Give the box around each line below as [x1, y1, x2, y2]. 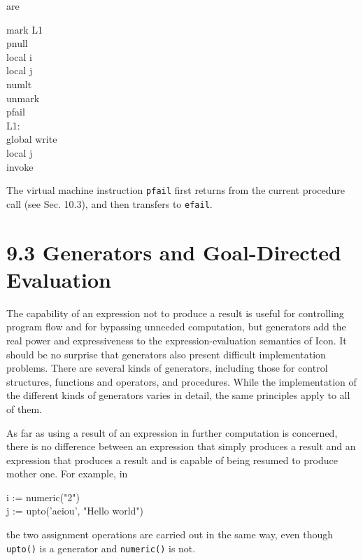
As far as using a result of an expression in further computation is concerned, [6, 425, 338, 440]
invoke [6, 159, 34, 174]
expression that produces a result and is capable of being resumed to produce [6, 452, 338, 467]
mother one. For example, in [6, 466, 128, 481]
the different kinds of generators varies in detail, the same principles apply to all [6, 388, 350, 402]
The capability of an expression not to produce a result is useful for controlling [6, 305, 344, 320]
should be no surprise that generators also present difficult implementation [6, 346, 326, 361]
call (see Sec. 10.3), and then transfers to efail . [6, 196, 213, 211]
